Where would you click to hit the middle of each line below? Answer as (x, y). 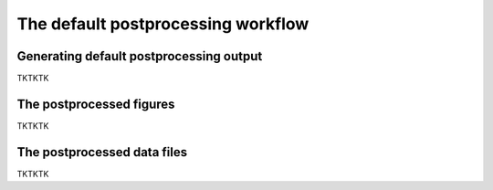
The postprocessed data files (102, 152)
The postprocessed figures (96, 104)
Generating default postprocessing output (140, 56)
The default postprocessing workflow (163, 24)
